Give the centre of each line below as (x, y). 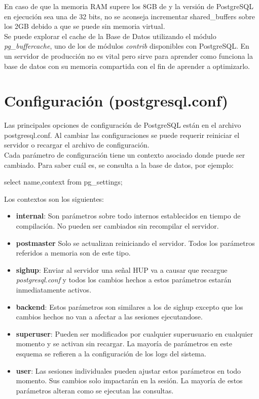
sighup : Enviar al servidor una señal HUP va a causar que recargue (122, 269)
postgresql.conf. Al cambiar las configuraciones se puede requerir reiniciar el (122, 135)
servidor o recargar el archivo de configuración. (77, 145)
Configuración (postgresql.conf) (116, 101)
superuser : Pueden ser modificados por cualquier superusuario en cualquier (135, 333)
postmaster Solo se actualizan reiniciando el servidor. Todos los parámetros (135, 243)
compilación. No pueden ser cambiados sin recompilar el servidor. (117, 226)
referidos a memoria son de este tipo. (73, 253)
